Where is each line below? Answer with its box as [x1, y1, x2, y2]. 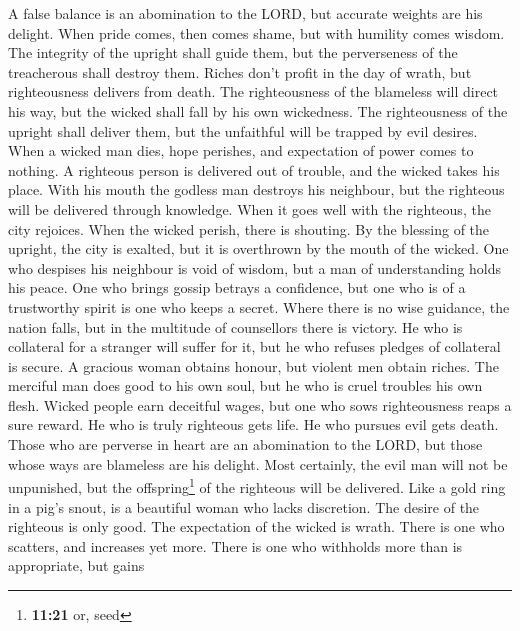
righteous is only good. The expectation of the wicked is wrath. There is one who [8, 516, 505, 537]
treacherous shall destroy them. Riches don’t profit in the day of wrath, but [8, 61, 472, 82]
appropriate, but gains [8, 555, 145, 576]
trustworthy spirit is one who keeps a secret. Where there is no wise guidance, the [8, 296, 510, 317]
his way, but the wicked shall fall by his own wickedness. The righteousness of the [8, 100, 508, 121]
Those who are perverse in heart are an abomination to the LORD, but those [8, 434, 483, 455]
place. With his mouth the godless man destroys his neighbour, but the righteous [8, 179, 505, 200]
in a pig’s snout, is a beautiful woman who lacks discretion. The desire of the [8, 496, 480, 517]
